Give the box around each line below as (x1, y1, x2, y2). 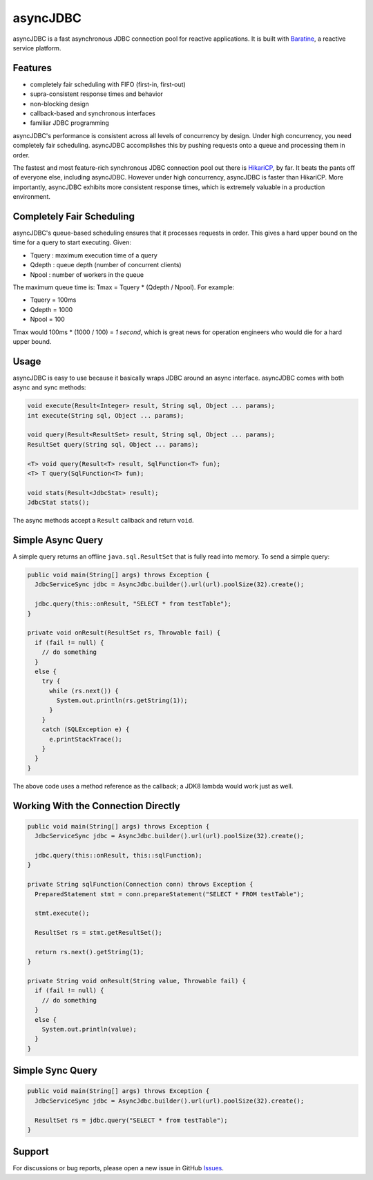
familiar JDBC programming (30, 119, 110, 127)
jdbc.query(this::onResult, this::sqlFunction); (35, 851, 203, 859)
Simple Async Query (12, 534, 104, 545)
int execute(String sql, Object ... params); (27, 412, 184, 419)
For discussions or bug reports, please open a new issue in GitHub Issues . (12, 1164, 224, 1172)
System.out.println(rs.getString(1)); (56, 697, 188, 704)
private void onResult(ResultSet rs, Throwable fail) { (27, 629, 221, 637)
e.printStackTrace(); (49, 735, 122, 743)
